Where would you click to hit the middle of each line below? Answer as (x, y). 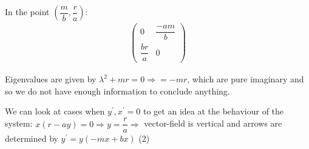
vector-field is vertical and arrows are (213, 123)
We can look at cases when (55, 111)
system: (19, 123)
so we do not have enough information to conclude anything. (117, 91)
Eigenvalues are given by (51, 79)
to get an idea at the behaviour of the (214, 111)
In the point (27, 12)
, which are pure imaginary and (246, 79)
